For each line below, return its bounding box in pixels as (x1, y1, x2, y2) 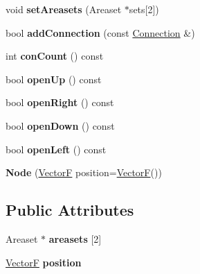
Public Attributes (6, 199, 134, 221)
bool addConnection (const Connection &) (6, 25, 195, 40)
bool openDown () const (6, 118, 115, 132)
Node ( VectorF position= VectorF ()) (6, 165, 162, 180)
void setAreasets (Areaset (6, 2, 122, 16)
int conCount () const (6, 49, 104, 63)
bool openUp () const (6, 71, 102, 86)
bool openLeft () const (6, 142, 107, 156)
